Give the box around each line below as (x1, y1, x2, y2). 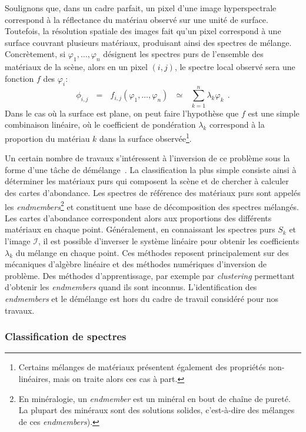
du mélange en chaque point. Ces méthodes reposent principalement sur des (15, 246, 289, 258)
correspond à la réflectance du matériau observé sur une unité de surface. (5, 13, 268, 25)
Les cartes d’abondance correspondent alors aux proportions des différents (5, 211, 272, 224)
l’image (5, 234, 31, 247)
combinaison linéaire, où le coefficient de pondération (5, 118, 196, 131)
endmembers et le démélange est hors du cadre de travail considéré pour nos (5, 292, 279, 304)
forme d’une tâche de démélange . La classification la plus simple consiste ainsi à (5, 163, 297, 175)
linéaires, (18, 372, 51, 384)
